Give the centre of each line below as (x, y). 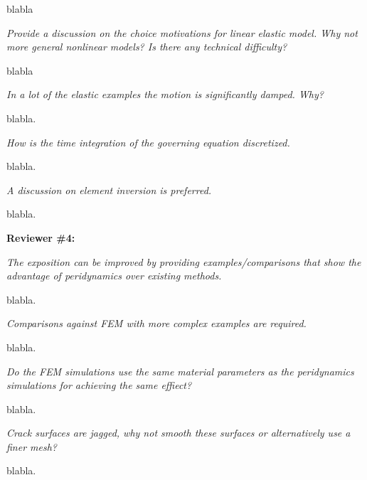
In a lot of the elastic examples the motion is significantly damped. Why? (165, 94)
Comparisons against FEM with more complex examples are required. (156, 323)
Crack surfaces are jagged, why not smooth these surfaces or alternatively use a (179, 433)
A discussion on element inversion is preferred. (109, 190)
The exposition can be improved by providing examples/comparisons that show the (184, 261)
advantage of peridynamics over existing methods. (114, 276)
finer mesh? (32, 446)
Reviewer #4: (41, 237)
